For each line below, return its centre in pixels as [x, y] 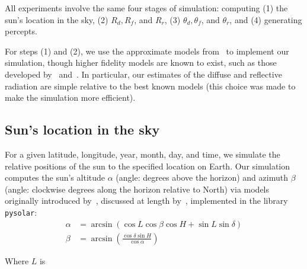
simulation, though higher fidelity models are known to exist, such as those [141, 63]
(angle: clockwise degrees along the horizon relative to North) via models [137, 189]
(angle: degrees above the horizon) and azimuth [202, 177]
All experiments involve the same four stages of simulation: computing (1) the [146, 8]
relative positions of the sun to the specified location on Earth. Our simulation [148, 166]
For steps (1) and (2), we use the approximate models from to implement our [147, 51]
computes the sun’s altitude [55, 177]
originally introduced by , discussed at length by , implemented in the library [146, 201]
